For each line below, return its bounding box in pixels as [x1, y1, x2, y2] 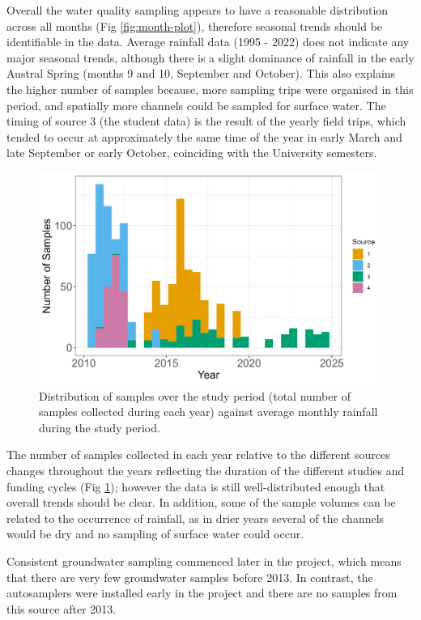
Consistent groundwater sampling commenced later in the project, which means [6, 552, 402, 569]
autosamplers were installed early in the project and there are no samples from [6, 584, 398, 601]
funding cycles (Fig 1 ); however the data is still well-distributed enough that [6, 478, 385, 495]
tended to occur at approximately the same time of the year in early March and [6, 128, 402, 145]
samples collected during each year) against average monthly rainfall [39, 403, 378, 420]
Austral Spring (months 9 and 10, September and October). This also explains [6, 65, 396, 82]
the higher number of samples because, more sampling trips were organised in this [6, 80, 414, 97]
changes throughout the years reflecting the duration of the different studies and [6, 462, 405, 478]
